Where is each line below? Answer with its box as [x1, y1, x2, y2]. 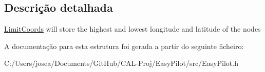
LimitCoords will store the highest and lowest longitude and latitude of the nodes [4, 23, 261, 34]
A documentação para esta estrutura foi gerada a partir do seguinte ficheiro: [4, 40, 244, 51]
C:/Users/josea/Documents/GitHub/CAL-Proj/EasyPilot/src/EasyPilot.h [4, 58, 238, 68]
